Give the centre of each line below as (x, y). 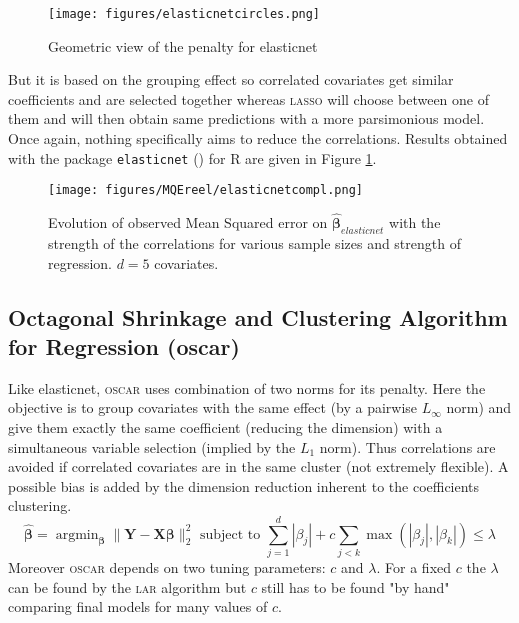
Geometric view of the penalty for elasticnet (183, 45)
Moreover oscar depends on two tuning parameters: (167, 567)
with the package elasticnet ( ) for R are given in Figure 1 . (192, 157)
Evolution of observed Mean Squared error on (188, 222)
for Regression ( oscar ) (124, 345)
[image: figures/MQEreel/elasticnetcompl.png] (205, 190)
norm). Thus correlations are (407, 446)
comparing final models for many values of (138, 606)
